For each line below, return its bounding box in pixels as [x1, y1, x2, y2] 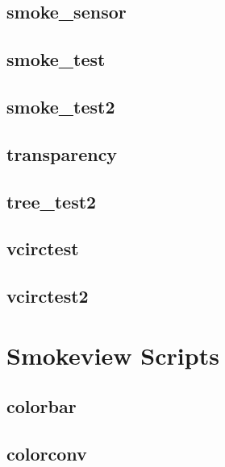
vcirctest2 [6, 283, 89, 308]
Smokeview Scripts [6, 338, 219, 371]
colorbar [6, 394, 77, 419]
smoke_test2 [6, 93, 115, 118]
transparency [6, 141, 118, 166]
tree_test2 [6, 188, 97, 213]
